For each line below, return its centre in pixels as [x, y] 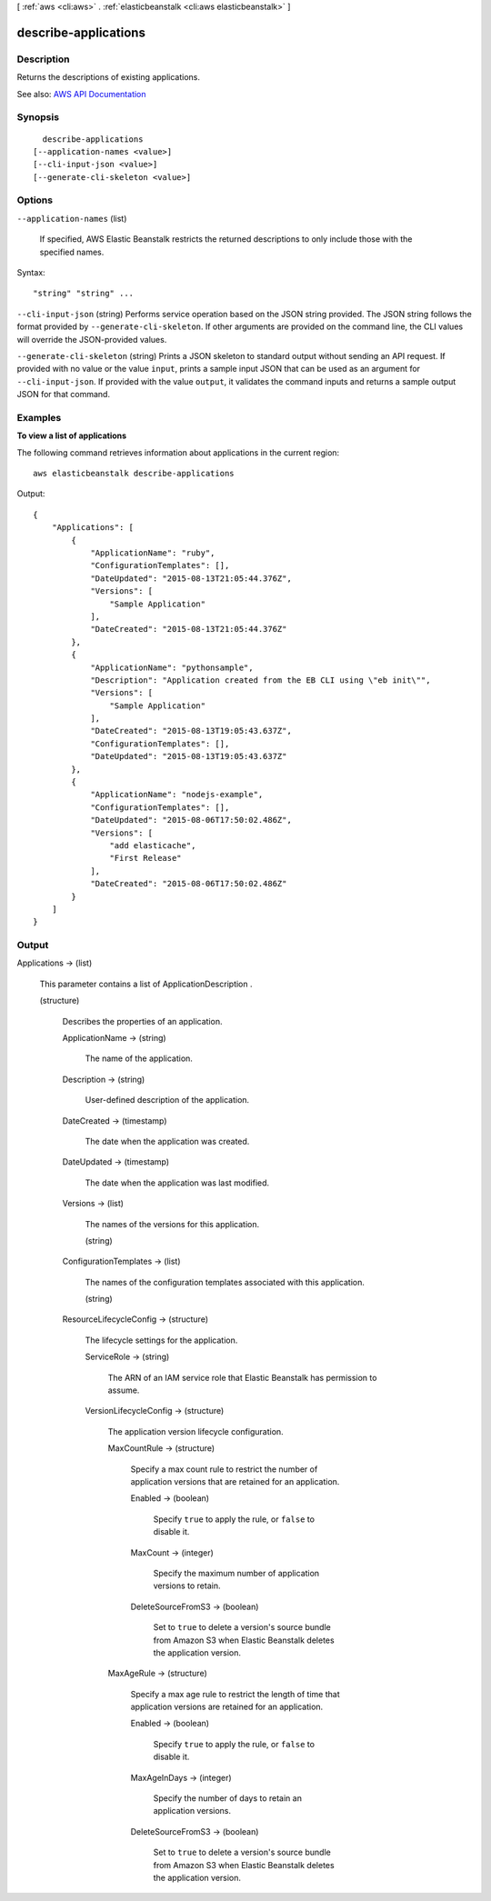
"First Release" [145, 858]
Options [35, 200]
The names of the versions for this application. [172, 1224]
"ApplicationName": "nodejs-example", [177, 795]
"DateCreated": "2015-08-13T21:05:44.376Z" [189, 629]
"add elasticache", [153, 845]
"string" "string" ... [84, 294]
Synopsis [38, 117]
